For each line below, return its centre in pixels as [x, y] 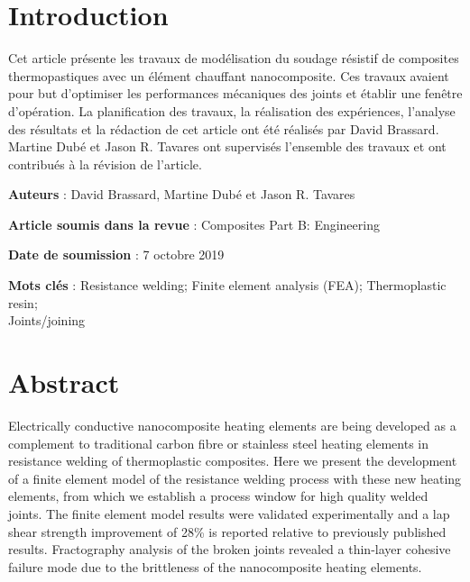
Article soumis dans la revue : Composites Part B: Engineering [194, 224]
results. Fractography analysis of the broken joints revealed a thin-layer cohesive [230, 549]
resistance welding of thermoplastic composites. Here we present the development [233, 461]
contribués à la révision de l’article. [105, 164]
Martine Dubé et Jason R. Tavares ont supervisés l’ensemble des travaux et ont [227, 146]
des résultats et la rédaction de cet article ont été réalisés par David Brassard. [224, 128]
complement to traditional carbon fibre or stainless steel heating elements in [219, 443]
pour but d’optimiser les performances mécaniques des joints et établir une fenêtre [235, 93]
